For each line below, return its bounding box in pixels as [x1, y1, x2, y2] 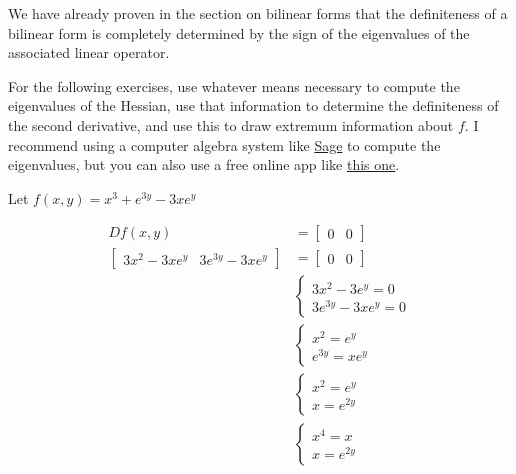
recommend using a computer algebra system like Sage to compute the [8, 134, 441, 155]
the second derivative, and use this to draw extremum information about [8, 114, 454, 135]
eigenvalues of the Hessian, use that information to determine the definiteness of [8, 95, 499, 116]
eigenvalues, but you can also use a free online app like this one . [8, 154, 400, 175]
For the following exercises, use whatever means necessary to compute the [8, 75, 460, 96]
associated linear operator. [8, 42, 170, 63]
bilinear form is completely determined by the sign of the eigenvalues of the [8, 22, 470, 43]
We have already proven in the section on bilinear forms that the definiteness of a [8, 3, 508, 23]
